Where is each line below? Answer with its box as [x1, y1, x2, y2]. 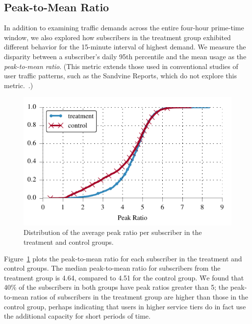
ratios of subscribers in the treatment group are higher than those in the [30, 291, 249, 301]
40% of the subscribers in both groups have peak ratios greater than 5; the [4, 282, 228, 292]
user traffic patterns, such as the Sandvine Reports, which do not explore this [4, 70, 237, 81]
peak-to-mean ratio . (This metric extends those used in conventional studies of [4, 61, 238, 71]
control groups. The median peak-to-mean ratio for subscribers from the [4, 263, 221, 273]
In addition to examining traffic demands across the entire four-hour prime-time [4, 23, 244, 33]
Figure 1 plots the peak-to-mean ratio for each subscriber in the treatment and [4, 253, 242, 263]
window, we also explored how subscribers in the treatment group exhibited [4, 32, 231, 42]
